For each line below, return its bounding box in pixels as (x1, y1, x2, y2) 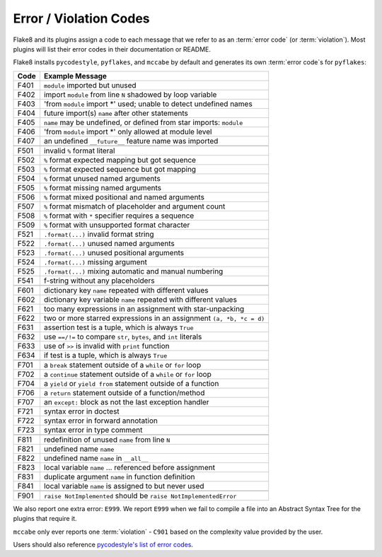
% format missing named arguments (43, 182, 162, 192)
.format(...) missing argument (43, 257, 148, 266)
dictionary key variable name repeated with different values (43, 294, 237, 304)
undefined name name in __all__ (43, 453, 149, 463)
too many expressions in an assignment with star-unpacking (43, 304, 245, 314)
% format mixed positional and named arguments (43, 192, 205, 201)
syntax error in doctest (43, 406, 120, 416)
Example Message (43, 71, 108, 81)
